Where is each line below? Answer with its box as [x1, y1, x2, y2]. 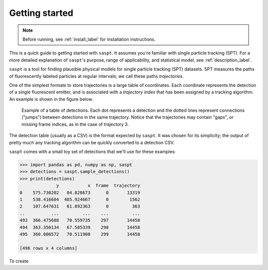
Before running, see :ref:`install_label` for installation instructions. [22, 36, 156, 42]
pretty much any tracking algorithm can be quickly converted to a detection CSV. [9, 139, 175, 145]
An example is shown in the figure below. [9, 96, 93, 102]
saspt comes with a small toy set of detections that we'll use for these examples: [9, 149, 176, 155]
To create [9, 258, 29, 264]
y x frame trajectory [56, 183, 140, 189]
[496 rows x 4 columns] [19, 245, 78, 251]
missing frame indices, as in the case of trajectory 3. [21, 121, 129, 127]
